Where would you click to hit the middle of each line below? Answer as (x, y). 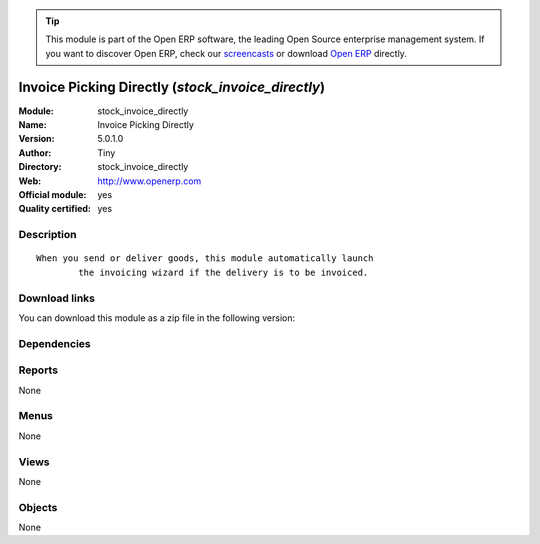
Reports (38, 370)
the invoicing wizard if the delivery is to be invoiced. (223, 272)
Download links (56, 298)
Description (47, 235)
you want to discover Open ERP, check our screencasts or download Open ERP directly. (226, 53)
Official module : (52, 195)
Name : (32, 125)
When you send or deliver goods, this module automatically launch (205, 258)
